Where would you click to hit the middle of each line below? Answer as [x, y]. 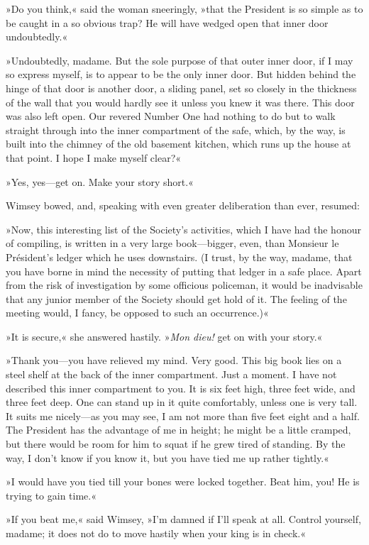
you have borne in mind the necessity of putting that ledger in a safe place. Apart [184, 271]
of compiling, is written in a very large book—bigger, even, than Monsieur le [172, 243]
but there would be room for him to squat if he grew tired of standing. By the [176, 444]
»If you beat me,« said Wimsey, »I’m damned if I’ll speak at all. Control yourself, [183, 519]
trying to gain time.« [51, 495]
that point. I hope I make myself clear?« [94, 157]
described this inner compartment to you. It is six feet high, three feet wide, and [181, 388]
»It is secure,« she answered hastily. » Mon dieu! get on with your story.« [164, 336]
